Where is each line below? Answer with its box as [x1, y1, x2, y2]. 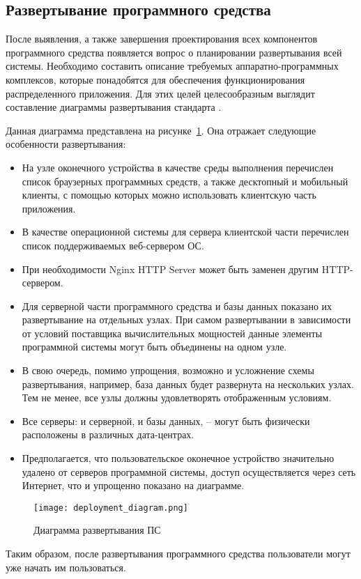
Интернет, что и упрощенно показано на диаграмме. [22, 478, 245, 493]
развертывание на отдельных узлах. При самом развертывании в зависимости [22, 312, 351, 327]
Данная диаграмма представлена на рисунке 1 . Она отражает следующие [6, 123, 316, 137]
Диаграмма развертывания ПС [33, 523, 161, 537]
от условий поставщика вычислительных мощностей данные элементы [22, 325, 323, 340]
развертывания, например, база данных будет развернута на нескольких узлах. [22, 376, 354, 391]
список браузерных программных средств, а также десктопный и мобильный [22, 173, 348, 188]
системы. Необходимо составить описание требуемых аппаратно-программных [6, 59, 339, 73]
